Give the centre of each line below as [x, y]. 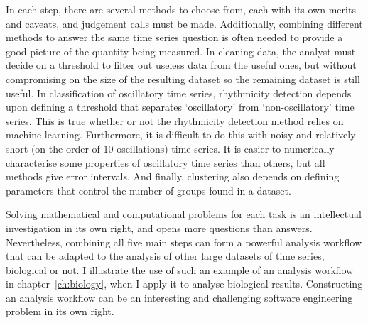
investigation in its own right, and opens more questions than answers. [159, 228]
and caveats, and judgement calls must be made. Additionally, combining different [184, 23]
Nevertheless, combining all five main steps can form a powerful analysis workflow [184, 242]
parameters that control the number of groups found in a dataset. [148, 190]
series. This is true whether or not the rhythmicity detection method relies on [175, 120]
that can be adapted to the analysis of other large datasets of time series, [165, 256]
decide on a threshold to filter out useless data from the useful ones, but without [181, 65]
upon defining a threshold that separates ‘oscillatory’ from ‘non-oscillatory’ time [180, 107]
